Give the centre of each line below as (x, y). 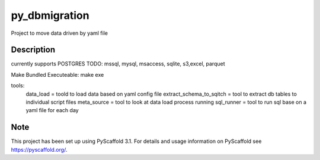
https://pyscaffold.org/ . (39, 149)
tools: (18, 86)
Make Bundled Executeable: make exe (57, 74)
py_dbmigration (50, 15)
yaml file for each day (52, 110)
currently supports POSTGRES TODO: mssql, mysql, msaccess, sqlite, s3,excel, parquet (118, 64)
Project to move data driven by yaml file (59, 33)
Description (33, 50)
